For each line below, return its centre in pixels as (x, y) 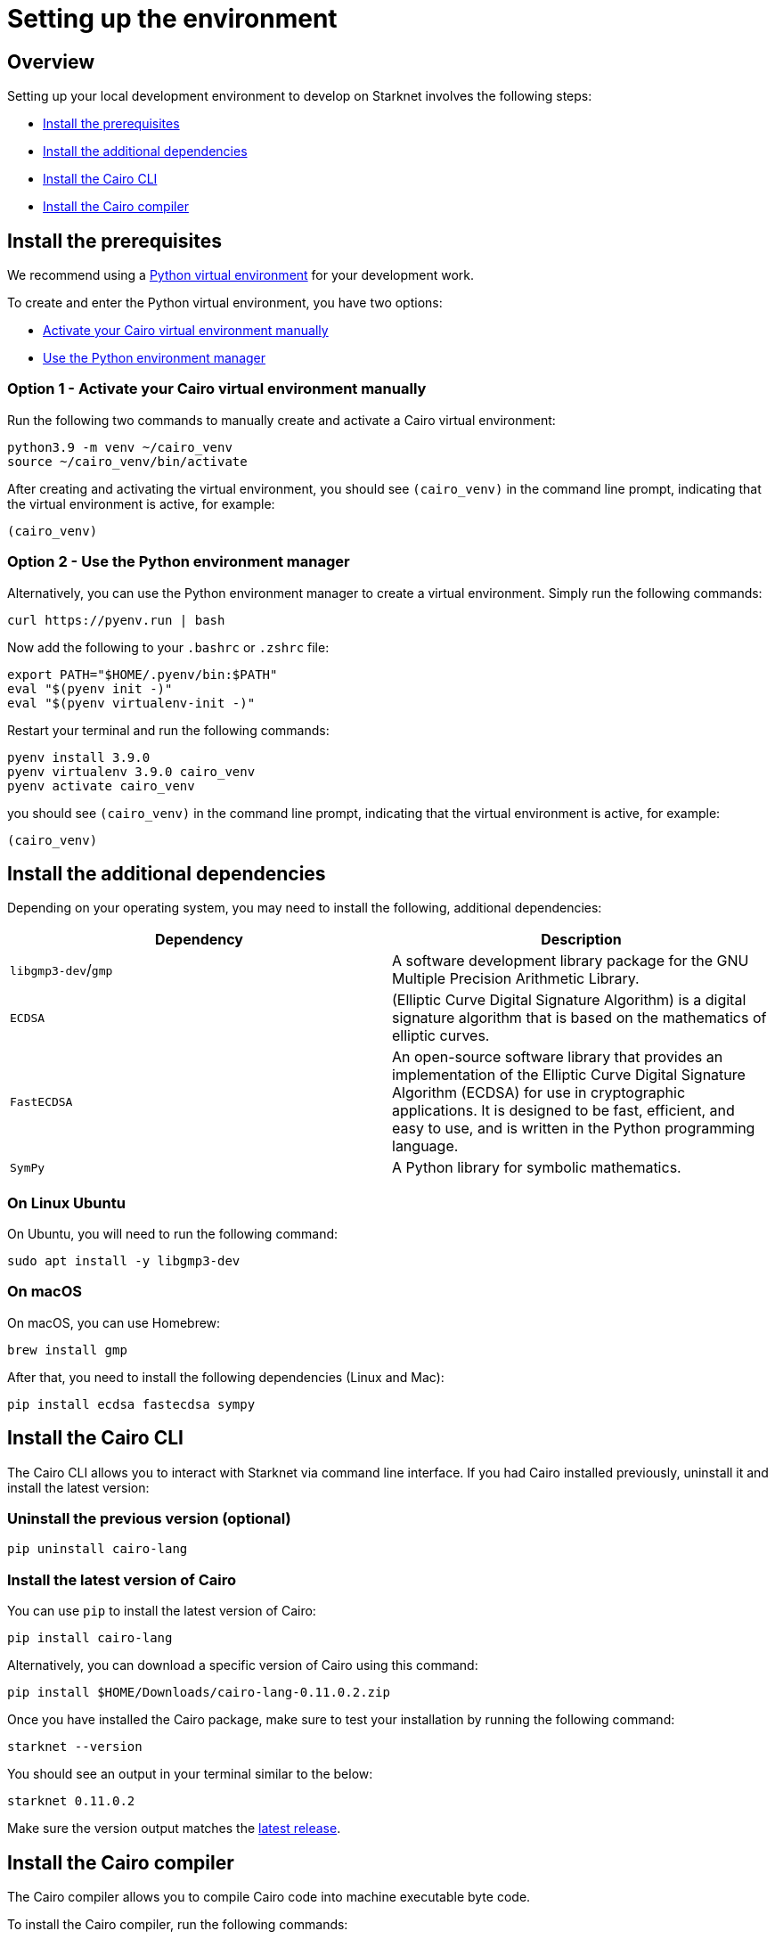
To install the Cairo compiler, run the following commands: (178, 1925)
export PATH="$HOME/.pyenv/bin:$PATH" (143, 674)
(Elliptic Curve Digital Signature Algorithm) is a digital (569, 1000)
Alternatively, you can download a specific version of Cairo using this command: (243, 1665)
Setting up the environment (172, 19)
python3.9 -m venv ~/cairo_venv (120, 447)
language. (425, 1146)
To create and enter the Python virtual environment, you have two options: (225, 303)
